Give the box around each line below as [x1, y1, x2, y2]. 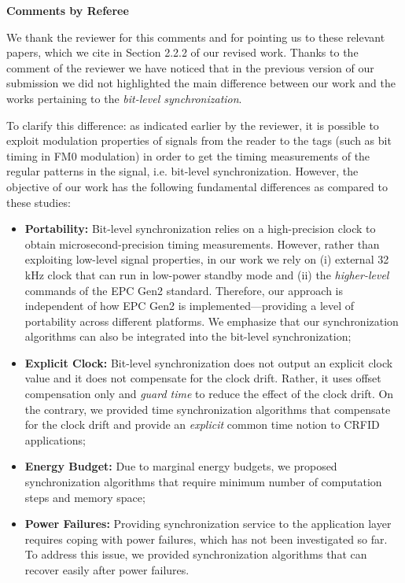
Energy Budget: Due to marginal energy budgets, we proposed [24, 458, 337, 474]
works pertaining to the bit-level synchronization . [6, 90, 242, 106]
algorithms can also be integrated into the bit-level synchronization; [24, 328, 352, 345]
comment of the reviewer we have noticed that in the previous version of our [6, 59, 374, 76]
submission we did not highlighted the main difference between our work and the [6, 75, 396, 91]
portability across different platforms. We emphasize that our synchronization [24, 312, 399, 329]
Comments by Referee [6, 2, 129, 18]
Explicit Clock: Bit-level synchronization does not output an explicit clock [24, 354, 393, 371]
